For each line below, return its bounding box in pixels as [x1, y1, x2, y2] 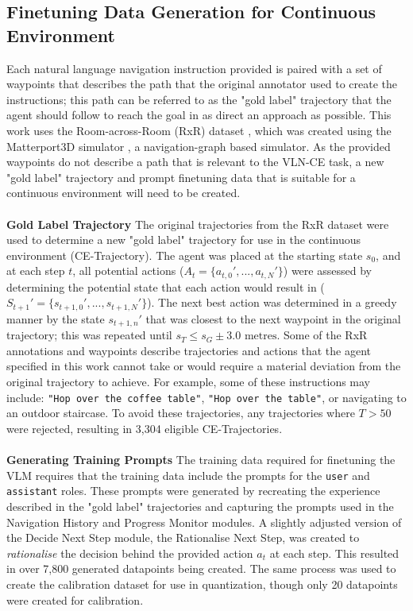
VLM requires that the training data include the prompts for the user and [6, 466, 370, 483]
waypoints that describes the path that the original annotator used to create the [6, 75, 398, 92]
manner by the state [6, 310, 105, 327]
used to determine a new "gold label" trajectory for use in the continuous [6, 231, 361, 248]
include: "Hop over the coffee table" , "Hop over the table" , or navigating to [6, 389, 407, 405]
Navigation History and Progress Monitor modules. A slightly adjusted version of [6, 513, 402, 530]
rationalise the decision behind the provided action [6, 544, 253, 561]
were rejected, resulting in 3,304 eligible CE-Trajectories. [6, 420, 283, 436]
